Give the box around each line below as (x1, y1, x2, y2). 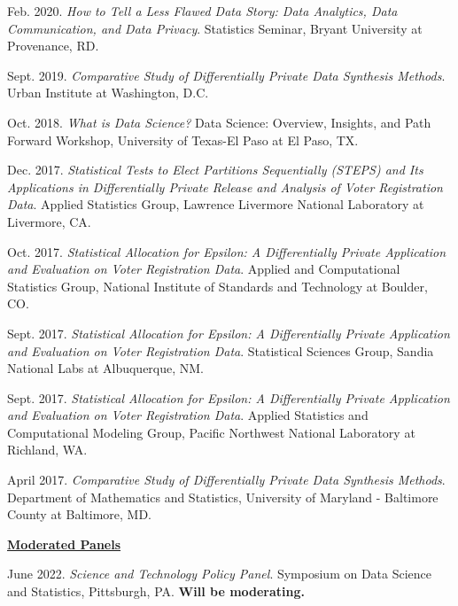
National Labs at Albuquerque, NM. (7, 359, 205, 377)
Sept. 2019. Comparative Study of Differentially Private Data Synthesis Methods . (7, 66, 446, 84)
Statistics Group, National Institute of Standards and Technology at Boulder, (7, 276, 428, 295)
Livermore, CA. (7, 212, 91, 230)
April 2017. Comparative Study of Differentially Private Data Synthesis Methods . (7, 470, 446, 489)
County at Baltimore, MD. (7, 505, 151, 524)
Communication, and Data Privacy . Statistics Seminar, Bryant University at (7, 19, 423, 37)
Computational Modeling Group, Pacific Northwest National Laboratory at (7, 423, 415, 441)
